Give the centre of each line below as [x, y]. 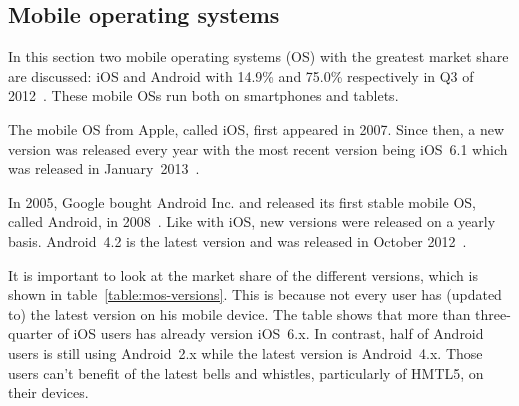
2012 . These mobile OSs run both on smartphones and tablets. [203, 95]
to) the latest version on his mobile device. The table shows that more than [239, 313]
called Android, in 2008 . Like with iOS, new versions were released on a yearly [252, 221]
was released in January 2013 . [104, 168]
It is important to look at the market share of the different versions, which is [243, 274]
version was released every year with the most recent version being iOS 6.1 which [258, 148]
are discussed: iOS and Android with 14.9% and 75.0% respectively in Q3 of [241, 75]
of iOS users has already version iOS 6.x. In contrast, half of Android [270, 333]
